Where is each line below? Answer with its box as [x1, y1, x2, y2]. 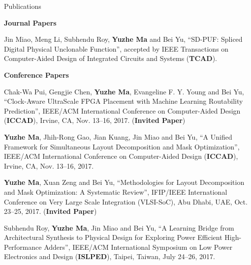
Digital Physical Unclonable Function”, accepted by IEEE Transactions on [4, 43, 229, 54]
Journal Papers [4, 17, 57, 28]
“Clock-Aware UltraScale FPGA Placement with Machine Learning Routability [4, 96, 243, 106]
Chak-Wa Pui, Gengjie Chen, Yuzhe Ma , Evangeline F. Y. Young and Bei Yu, [4, 86, 244, 96]
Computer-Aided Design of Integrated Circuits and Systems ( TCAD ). [4, 53, 217, 63]
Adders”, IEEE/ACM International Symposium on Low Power [44, 241, 232, 252]
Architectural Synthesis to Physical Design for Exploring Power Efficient [4, 232, 222, 242]
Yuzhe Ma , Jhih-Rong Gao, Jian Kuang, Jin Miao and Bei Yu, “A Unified [4, 131, 232, 142]
